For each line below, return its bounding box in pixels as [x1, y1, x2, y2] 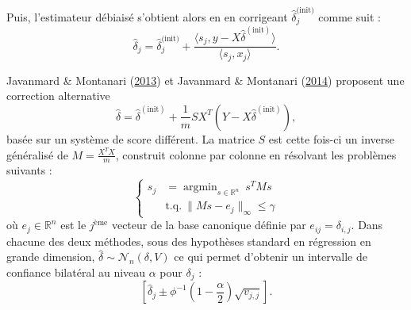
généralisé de [6, 146, 68, 163]
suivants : [6, 162, 52, 178]
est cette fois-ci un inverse [268, 130, 394, 147]
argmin [182, 182, 217, 193]
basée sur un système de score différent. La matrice [6, 130, 255, 147]
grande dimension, [6, 248, 95, 265]
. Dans [351, 216, 383, 233]
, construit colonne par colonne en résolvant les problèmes [115, 146, 397, 163]
